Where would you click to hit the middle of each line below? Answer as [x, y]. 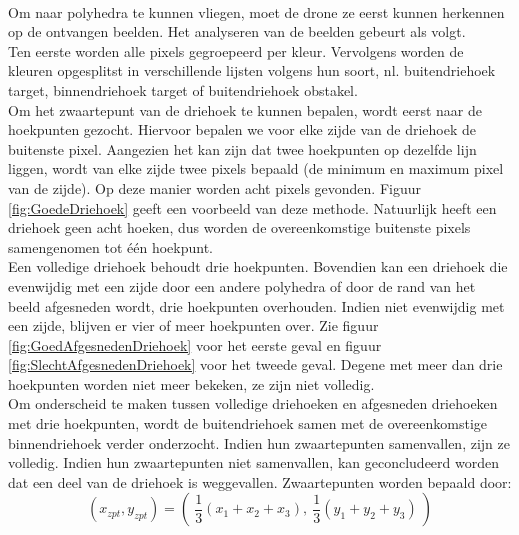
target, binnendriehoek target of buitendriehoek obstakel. [183, 89]
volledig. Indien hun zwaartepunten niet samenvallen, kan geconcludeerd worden [253, 462]
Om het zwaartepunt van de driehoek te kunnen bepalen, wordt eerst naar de [245, 109]
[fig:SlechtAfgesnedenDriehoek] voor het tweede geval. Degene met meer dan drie [255, 364]
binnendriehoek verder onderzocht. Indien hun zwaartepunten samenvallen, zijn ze [259, 442]
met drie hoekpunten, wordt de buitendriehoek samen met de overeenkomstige [248, 423]
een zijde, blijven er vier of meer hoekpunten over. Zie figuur [193, 325]
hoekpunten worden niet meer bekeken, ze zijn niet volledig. [191, 383]
